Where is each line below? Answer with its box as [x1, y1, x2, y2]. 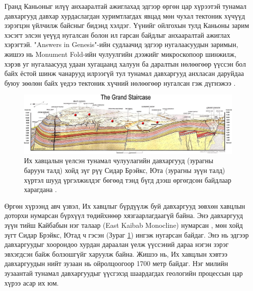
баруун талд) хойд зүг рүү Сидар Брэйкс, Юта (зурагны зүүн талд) [24, 165, 226, 175]
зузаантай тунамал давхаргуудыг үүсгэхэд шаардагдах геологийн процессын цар [4, 267, 243, 278]
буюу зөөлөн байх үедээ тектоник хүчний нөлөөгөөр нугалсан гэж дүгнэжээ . [4, 77, 236, 88]
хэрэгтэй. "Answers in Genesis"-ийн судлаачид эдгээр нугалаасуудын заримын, [4, 39, 238, 49]
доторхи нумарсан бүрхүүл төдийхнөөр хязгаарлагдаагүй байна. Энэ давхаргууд [4, 210, 243, 220]
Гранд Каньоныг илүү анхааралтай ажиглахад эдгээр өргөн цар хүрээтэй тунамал [4, 1, 247, 11]
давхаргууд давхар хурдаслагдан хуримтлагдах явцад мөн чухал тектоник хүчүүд [4, 10, 245, 21]
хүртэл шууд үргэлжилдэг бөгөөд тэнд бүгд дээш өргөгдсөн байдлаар [24, 174, 231, 185]
